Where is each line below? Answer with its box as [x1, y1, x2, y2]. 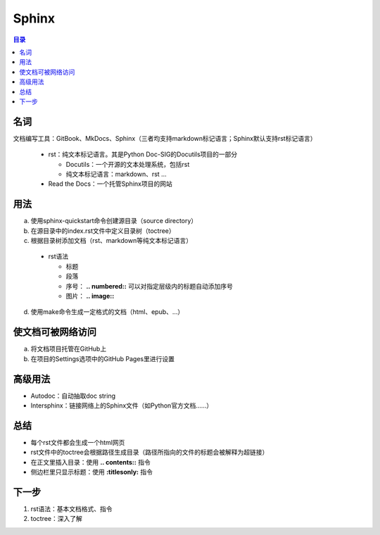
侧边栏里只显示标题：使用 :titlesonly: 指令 [30, 468, 153, 477]
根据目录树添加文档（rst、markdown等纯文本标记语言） [30, 237, 193, 245]
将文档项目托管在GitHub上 [30, 345, 107, 353]
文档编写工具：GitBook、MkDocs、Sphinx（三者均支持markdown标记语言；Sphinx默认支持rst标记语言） [13, 134, 317, 142]
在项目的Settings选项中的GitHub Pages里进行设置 [30, 354, 175, 363]
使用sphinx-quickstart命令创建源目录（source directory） [30, 217, 198, 225]
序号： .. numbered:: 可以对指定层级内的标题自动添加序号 [65, 282, 234, 290]
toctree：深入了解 [30, 515, 82, 523]
